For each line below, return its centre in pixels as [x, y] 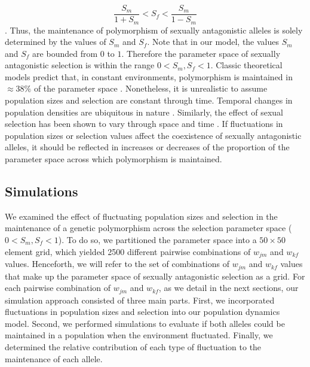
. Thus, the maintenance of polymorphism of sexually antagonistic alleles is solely [154, 30]
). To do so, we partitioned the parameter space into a [157, 240]
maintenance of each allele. [54, 358]
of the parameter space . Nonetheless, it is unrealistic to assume [151, 88]
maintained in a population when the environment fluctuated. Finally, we [139, 335]
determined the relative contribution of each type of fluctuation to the [133, 346]
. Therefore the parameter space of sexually [201, 53]
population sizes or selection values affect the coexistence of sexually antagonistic [153, 135]
